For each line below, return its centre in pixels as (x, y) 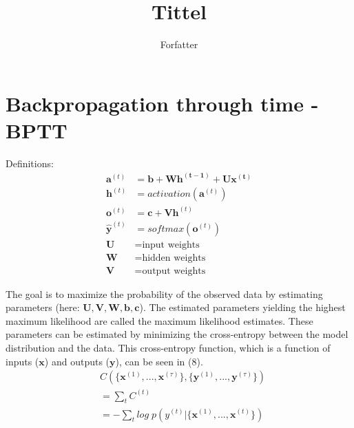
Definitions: (30, 163)
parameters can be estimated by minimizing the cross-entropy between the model (177, 334)
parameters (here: (43, 307)
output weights (174, 271)
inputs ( (22, 361)
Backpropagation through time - (162, 103)
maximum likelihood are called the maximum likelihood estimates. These (159, 320)
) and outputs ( (77, 361)
